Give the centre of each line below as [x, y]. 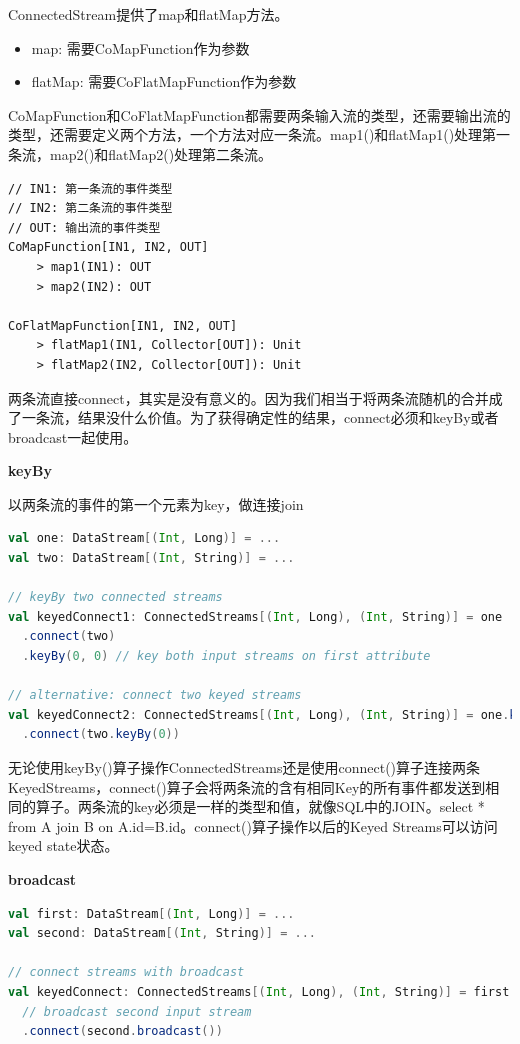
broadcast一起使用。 [73, 436]
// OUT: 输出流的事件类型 [84, 227]
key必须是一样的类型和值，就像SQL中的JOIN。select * [309, 806]
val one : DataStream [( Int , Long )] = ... [144, 538]
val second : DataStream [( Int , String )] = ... [162, 933]
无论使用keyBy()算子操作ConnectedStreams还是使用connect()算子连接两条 [244, 767]
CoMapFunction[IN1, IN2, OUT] [108, 247]
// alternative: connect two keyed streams [155, 695]
